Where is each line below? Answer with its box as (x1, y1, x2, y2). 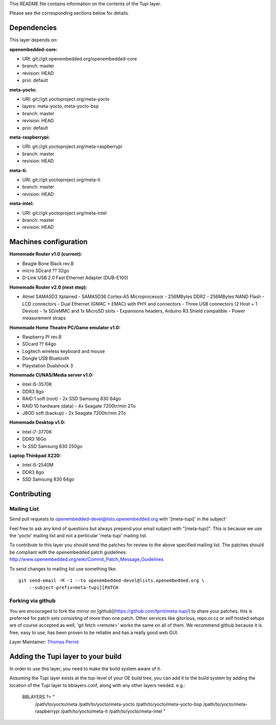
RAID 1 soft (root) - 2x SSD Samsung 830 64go (22, 396, 121, 402)
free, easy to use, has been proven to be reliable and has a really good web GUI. (9, 629, 179, 635)
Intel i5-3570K (22, 381, 52, 388)
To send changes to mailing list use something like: (9, 566, 117, 572)
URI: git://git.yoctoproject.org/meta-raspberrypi (22, 143, 123, 150)
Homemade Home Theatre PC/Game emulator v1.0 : (9, 324, 121, 330)
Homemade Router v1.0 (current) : (9, 251, 83, 257)
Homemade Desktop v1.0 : (9, 419, 66, 425)
